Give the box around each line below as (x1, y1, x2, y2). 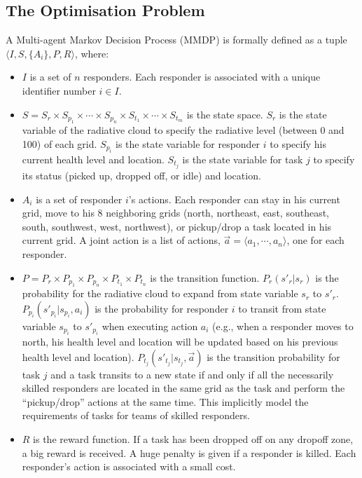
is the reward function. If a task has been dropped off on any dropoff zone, (33, 432, 354, 446)
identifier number (22, 83, 96, 97)
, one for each (286, 233, 344, 247)
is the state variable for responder (116, 136, 260, 151)
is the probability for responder (95, 301, 229, 315)
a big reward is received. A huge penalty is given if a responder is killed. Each (22, 445, 356, 460)
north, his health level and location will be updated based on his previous (22, 334, 338, 349)
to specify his (270, 136, 326, 151)
